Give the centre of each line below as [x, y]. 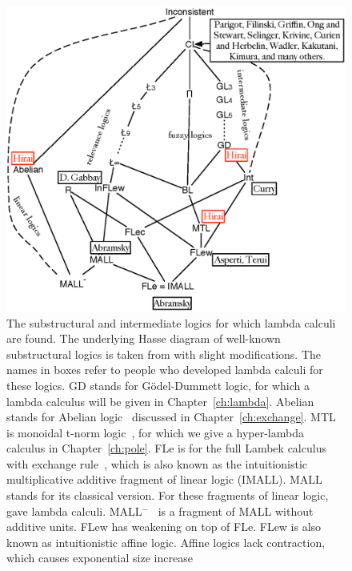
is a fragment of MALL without [236, 511]
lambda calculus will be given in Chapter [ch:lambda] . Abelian [160, 401]
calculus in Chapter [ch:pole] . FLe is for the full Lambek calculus [166, 448]
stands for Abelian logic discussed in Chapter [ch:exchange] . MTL [171, 417]
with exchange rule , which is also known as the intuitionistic [157, 463]
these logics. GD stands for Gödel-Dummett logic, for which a [158, 385]
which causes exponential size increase [100, 558]
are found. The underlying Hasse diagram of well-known [144, 338]
